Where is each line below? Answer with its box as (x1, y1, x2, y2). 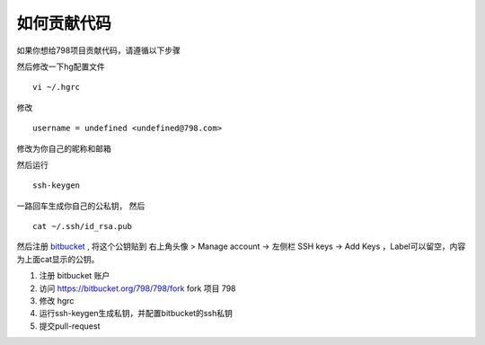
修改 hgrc (39, 296, 75, 306)
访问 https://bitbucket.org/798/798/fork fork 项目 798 (39, 283, 237, 294)
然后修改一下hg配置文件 (16, 61, 105, 72)
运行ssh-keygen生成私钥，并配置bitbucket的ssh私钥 (39, 308, 233, 319)
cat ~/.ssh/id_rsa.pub (32, 221, 133, 232)
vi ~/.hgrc (32, 82, 81, 93)
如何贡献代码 (16, 13, 112, 33)
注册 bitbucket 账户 (39, 270, 110, 281)
